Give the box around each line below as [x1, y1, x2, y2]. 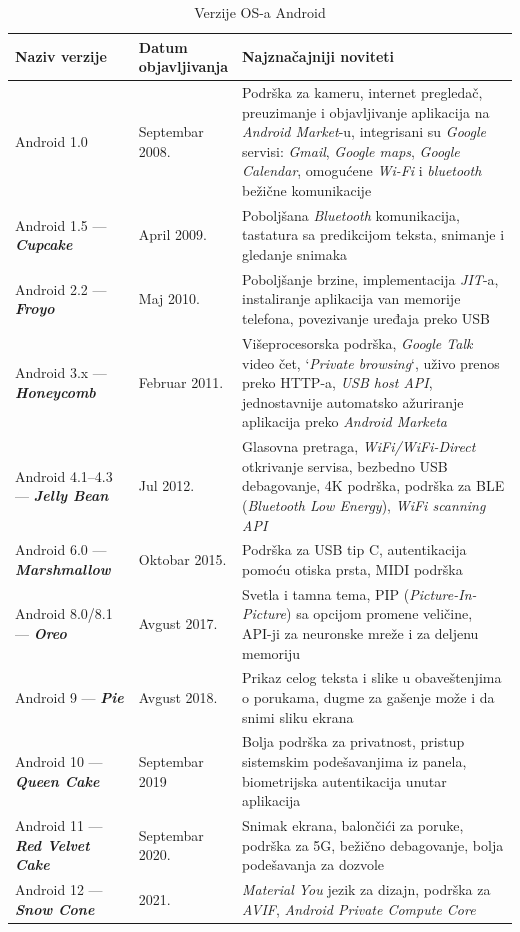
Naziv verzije [15, 46, 107, 67]
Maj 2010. [138, 288, 200, 309]
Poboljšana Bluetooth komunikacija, [242, 204, 460, 225]
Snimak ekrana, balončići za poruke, [242, 815, 464, 836]
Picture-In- [409, 583, 477, 604]
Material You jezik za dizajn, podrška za [242, 879, 491, 900]
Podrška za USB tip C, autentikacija [242, 539, 467, 560]
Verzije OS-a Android [194, 2, 326, 22]
